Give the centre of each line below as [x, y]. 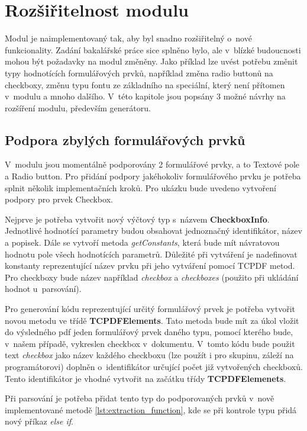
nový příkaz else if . [39, 421]
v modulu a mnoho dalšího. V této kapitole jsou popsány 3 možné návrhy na [145, 96]
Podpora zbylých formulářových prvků [125, 139]
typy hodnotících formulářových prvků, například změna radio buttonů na [139, 73]
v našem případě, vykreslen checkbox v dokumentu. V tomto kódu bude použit [150, 343]
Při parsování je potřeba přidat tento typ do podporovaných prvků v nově [140, 398]
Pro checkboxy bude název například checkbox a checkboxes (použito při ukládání [152, 277]
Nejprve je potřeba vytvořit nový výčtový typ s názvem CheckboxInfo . [137, 219]
